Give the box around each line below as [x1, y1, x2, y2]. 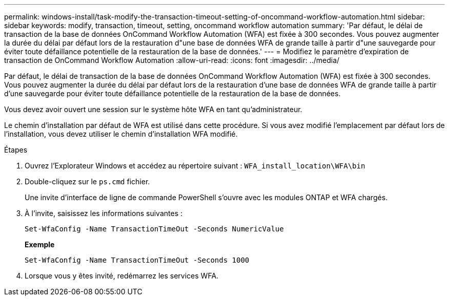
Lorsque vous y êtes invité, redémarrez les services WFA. [25, 271, 219, 280]
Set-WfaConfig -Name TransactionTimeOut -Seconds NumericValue [25, 225, 284, 233]
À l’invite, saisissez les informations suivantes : [25, 209, 182, 218]
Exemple [25, 240, 55, 249]
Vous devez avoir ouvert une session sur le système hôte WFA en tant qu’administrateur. [4, 105, 302, 114]
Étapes [4, 145, 28, 154]
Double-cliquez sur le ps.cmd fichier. [25, 177, 150, 186]
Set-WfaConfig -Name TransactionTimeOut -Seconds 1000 [25, 256, 250, 264]
